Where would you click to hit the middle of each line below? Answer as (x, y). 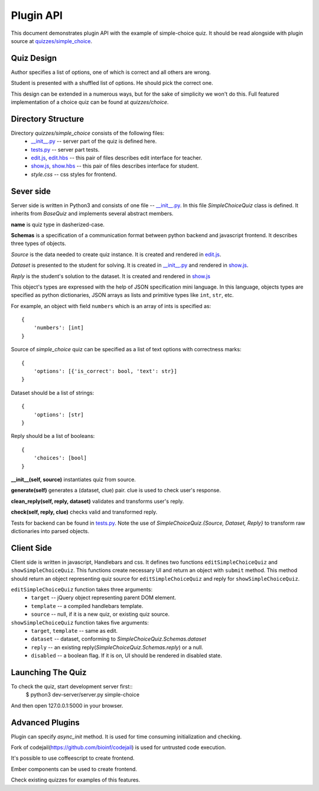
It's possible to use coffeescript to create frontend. (73, 758)
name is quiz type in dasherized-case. (58, 224)
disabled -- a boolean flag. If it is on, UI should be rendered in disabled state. (127, 656)
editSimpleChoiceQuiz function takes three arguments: (82, 589)
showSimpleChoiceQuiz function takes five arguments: (80, 622)
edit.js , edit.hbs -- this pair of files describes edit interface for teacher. (117, 158)
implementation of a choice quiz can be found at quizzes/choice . (90, 102)
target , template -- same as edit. (74, 630)
